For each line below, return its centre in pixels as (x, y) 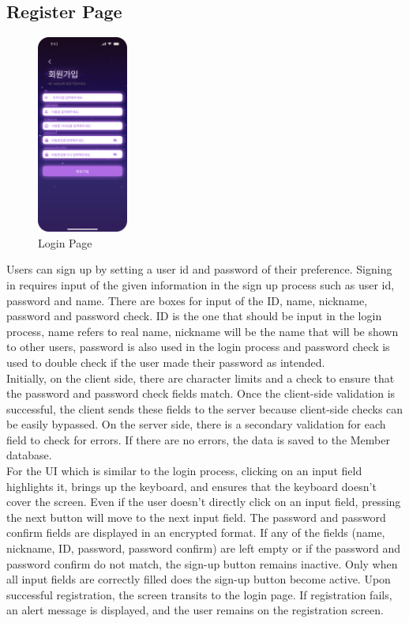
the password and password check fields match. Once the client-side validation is (201, 393)
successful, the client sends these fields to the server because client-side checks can (205, 408)
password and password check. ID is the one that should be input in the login (194, 316)
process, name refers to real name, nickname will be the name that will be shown (203, 331)
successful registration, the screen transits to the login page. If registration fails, (199, 594)
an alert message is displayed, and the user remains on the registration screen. (195, 610)
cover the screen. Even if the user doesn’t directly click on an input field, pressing (204, 502)
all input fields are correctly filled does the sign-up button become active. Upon (199, 579)
